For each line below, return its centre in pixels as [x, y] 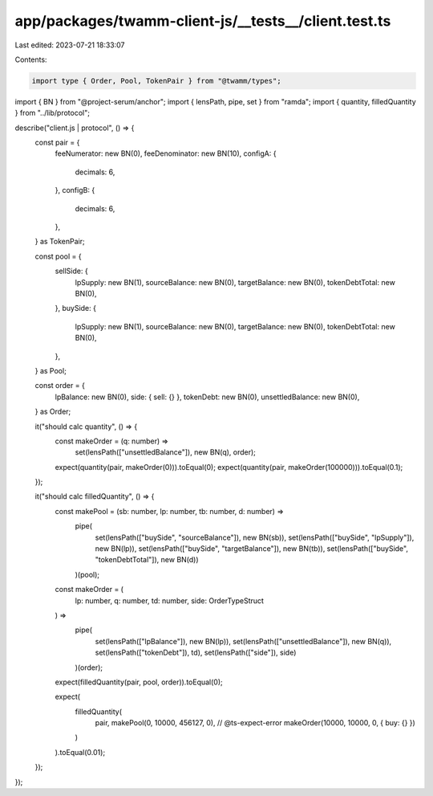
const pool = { [58, 256]
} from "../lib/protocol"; [52, 113]
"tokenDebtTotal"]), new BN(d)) [147, 560]
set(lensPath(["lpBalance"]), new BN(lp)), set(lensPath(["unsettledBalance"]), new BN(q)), [243, 641]
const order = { [60, 386]
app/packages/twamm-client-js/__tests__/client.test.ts [203, 21]
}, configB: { [75, 190]
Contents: [31, 59]
